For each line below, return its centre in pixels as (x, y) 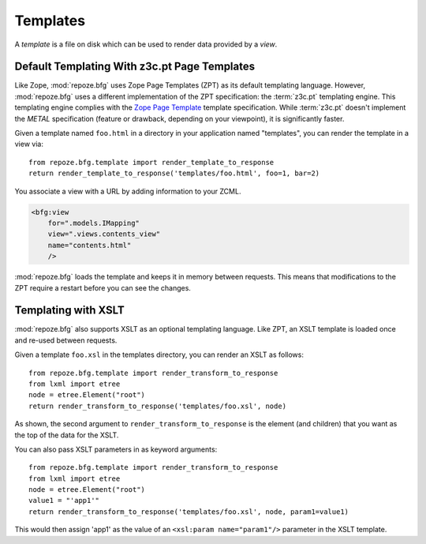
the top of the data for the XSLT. (67, 435)
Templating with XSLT (70, 311)
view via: (29, 144)
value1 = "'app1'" (64, 501)
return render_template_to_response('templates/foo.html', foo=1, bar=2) (174, 173)
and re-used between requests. (66, 340)
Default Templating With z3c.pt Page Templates (135, 67)
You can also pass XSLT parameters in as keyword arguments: (116, 449)
